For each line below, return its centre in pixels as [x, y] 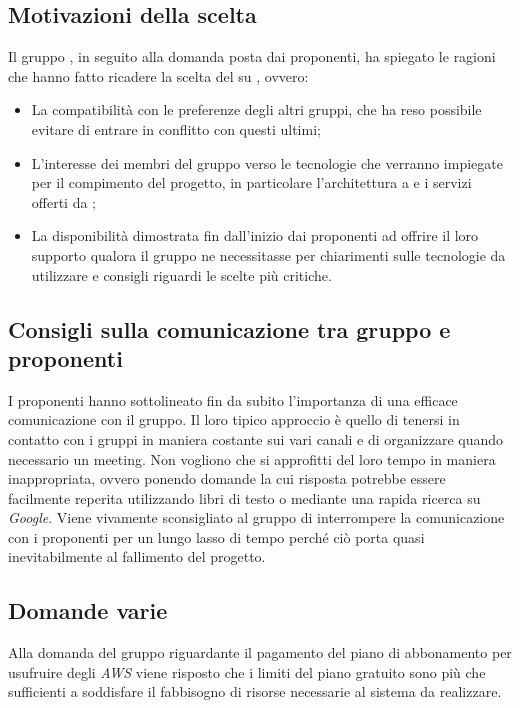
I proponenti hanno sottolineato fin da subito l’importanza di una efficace [233, 399]
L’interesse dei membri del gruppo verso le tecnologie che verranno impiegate [267, 162]
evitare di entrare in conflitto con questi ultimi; [176, 128]
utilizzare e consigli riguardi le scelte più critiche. [181, 274]
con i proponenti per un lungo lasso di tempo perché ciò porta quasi [216, 536]
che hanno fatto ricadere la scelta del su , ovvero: [158, 75]
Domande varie [88, 610]
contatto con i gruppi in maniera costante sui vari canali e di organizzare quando [256, 438]
